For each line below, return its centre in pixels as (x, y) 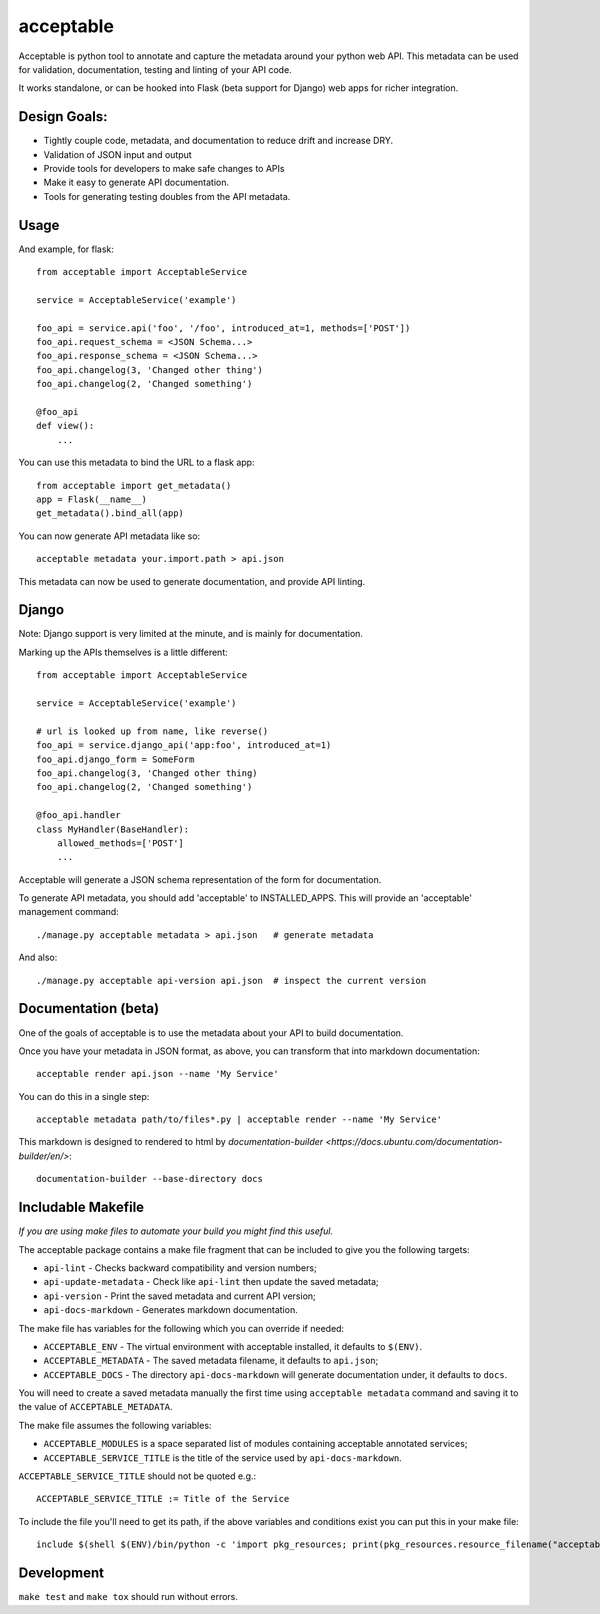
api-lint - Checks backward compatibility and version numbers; (180, 1267)
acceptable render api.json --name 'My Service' (157, 1074)
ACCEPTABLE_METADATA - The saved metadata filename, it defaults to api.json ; (211, 1361)
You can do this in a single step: (84, 1096)
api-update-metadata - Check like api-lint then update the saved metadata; (211, 1282)
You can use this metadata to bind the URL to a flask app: (136, 462)
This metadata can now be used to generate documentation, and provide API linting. (192, 581)
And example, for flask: (66, 249)
